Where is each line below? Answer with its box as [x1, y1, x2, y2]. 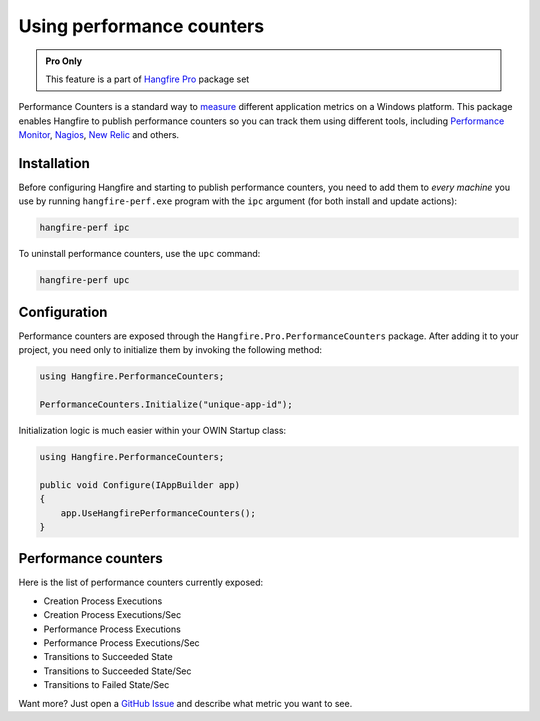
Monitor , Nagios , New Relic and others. [18, 129, 180, 141]
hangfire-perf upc [39, 275, 130, 286]
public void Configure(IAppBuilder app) [39, 479, 240, 490]
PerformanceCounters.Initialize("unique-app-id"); [39, 399, 294, 410]
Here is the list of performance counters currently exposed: [18, 576, 264, 589]
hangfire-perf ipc [39, 222, 130, 234]
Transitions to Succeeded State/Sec [43, 665, 192, 677]
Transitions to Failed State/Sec [43, 679, 170, 691]
